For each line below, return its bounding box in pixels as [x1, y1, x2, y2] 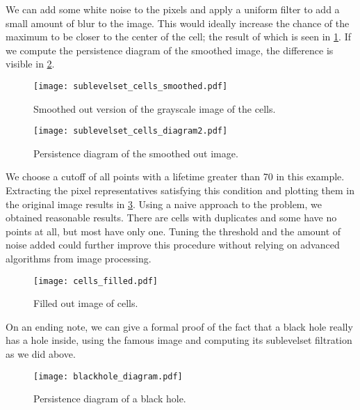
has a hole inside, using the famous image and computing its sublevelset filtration [6, 333, 352, 347]
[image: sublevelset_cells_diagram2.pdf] [33, 126, 228, 136]
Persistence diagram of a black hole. [33, 391, 186, 406]
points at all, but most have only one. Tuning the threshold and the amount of [6, 223, 341, 238]
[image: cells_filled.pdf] [33, 276, 158, 286]
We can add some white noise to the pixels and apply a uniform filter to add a [6, 2, 340, 16]
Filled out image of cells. [33, 296, 138, 310]
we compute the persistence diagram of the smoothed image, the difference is [6, 42, 334, 57]
